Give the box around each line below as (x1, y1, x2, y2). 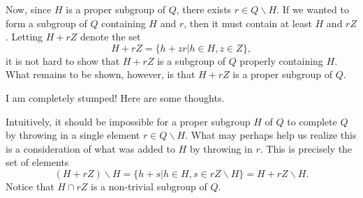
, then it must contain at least (184, 15, 312, 30)
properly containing (239, 53, 323, 68)
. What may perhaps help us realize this (185, 128, 357, 142)
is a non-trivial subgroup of (91, 178, 207, 193)
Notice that (6, 178, 54, 193)
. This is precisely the (260, 141, 353, 155)
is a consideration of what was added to (6, 141, 175, 155)
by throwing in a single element (6, 128, 140, 142)
